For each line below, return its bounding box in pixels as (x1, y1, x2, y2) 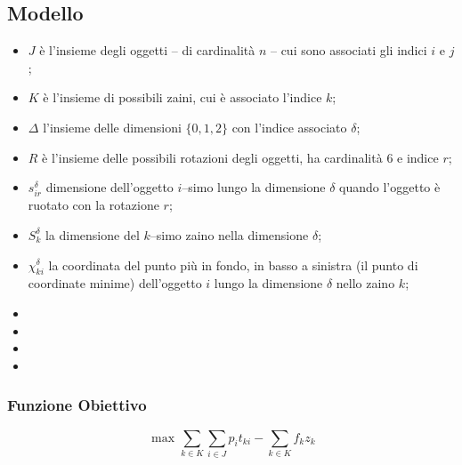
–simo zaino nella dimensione (150, 225, 309, 244)
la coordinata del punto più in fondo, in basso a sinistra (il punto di (48, 255, 418, 274)
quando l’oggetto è (339, 178, 441, 196)
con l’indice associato (231, 117, 347, 136)
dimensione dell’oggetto (45, 178, 174, 196)
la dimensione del (45, 225, 140, 244)
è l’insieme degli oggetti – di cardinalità (39, 41, 255, 60)
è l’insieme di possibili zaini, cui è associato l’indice (43, 88, 322, 107)
